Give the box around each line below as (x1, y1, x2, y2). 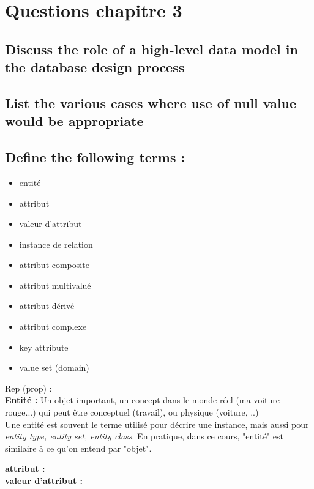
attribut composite (19, 258, 89, 271)
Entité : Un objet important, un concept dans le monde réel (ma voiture (5, 394, 280, 406)
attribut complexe (19, 320, 87, 333)
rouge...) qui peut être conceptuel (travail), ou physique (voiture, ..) (5, 406, 259, 419)
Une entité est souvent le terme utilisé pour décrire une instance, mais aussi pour (5, 417, 309, 430)
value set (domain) (19, 361, 89, 374)
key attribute (19, 340, 69, 353)
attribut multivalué (19, 278, 91, 291)
